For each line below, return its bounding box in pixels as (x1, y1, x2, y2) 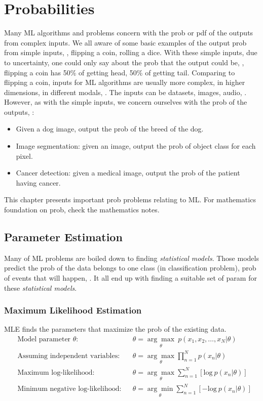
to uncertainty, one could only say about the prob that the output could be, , (4, 57, 244, 67)
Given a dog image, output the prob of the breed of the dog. (16, 123, 204, 134)
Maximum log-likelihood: (17, 369, 95, 376)
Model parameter (17, 336, 71, 343)
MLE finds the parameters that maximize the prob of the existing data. (4, 324, 227, 334)
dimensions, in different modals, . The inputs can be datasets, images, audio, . (4, 86, 247, 97)
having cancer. (16, 177, 61, 188)
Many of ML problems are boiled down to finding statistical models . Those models (4, 252, 259, 263)
